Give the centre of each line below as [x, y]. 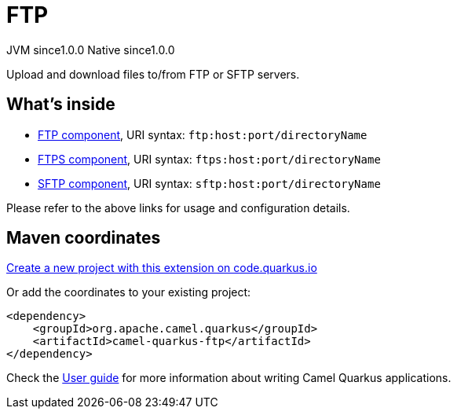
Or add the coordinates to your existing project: [129, 292]
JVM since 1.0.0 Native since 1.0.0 [91, 50]
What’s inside [61, 105]
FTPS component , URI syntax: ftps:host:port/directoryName [209, 159]
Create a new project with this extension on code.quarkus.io [162, 268]
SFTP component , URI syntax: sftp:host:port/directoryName [209, 183]
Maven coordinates [84, 238]
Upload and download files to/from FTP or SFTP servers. [153, 74]
